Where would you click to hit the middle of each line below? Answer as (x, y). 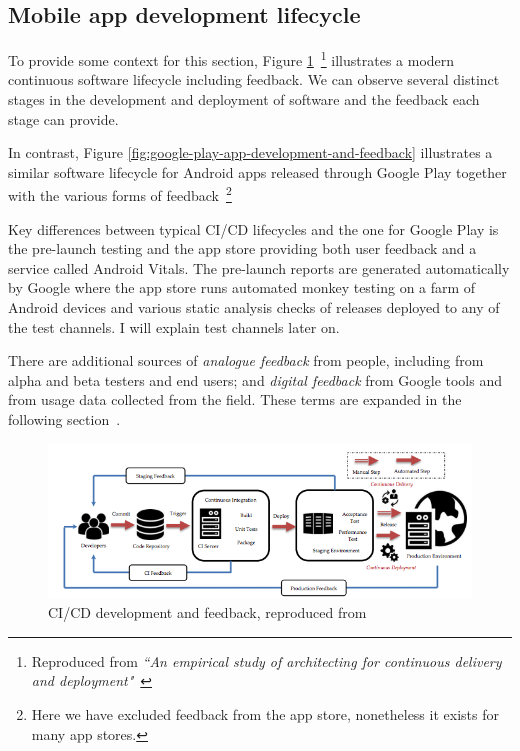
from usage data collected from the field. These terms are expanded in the (235, 399)
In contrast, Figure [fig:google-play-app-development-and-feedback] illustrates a (250, 152)
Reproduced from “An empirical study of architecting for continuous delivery (266, 660)
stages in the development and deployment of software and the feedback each (244, 99)
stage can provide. (63, 118)
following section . (64, 419)
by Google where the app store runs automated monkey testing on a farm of (242, 287)
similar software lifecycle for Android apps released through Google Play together (257, 171)
